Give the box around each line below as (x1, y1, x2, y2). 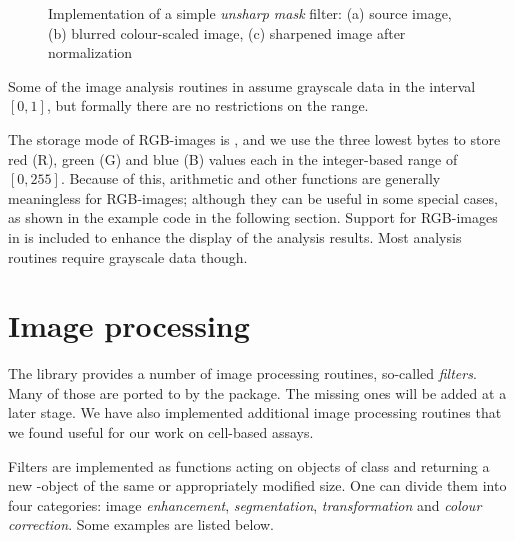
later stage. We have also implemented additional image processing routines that (8, 402, 502, 423)
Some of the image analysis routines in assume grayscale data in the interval (8, 75, 476, 96)
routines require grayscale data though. (8, 246, 248, 267)
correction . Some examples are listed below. (8, 514, 275, 535)
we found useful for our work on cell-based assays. (8, 422, 314, 443)
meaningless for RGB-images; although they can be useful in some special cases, (8, 187, 498, 208)
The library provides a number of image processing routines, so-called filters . (8, 363, 477, 384)
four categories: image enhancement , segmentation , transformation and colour (8, 494, 482, 515)
